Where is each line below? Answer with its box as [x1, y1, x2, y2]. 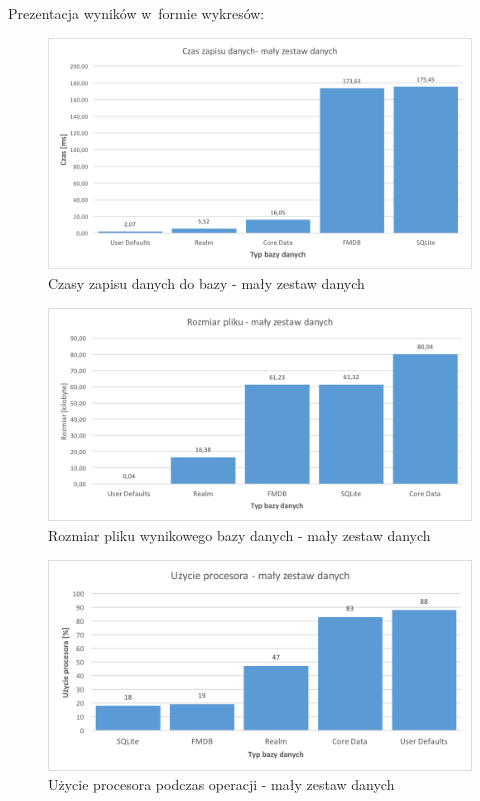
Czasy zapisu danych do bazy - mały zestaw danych [48, 273, 365, 294]
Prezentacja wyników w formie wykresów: [8, 3, 265, 23]
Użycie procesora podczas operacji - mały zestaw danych [48, 774, 395, 795]
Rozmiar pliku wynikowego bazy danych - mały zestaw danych [48, 524, 431, 545]
